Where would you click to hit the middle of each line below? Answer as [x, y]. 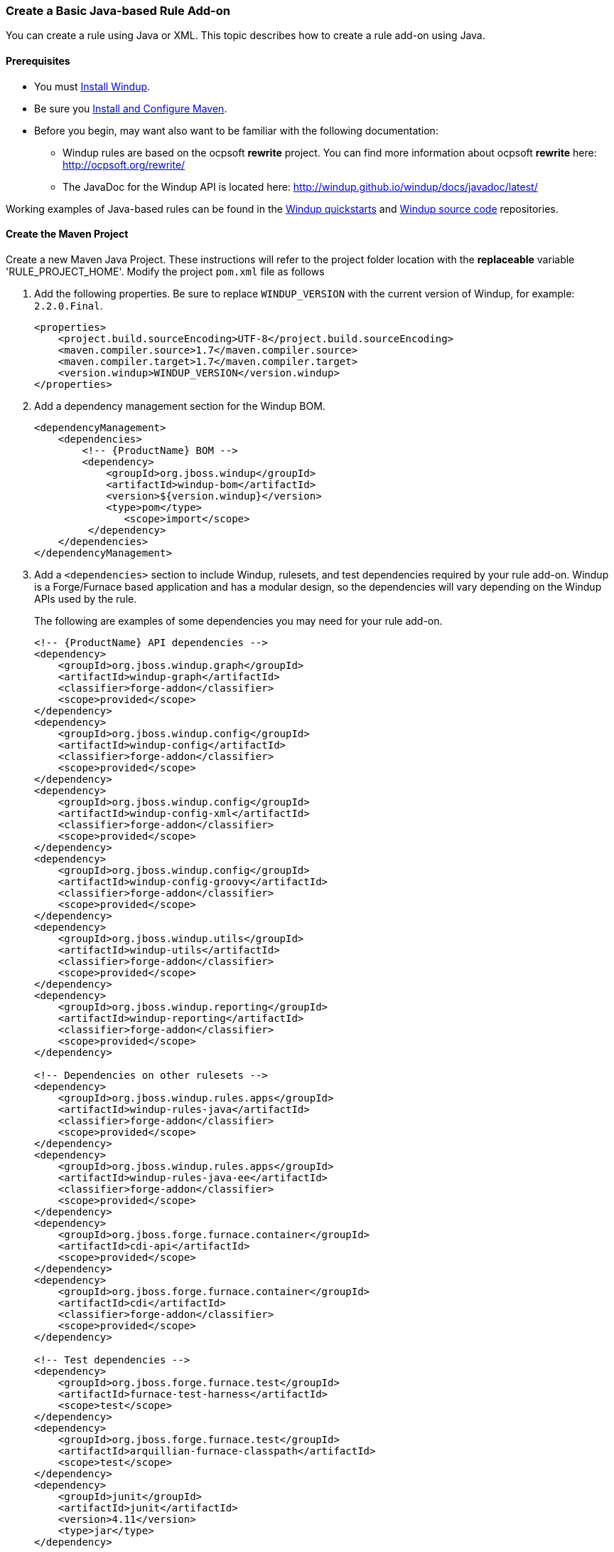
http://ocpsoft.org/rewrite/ [124, 164]
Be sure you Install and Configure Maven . [131, 108]
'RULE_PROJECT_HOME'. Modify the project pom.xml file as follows [165, 271]
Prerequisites [38, 60]
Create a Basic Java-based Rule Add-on [118, 11]
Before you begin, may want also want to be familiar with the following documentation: [236, 130]
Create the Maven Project [67, 234]
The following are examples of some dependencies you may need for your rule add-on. [238, 621]
